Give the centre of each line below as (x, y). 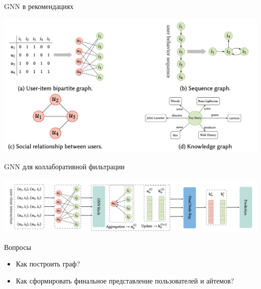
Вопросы (18, 247)
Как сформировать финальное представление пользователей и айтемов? (125, 281)
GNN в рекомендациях (39, 6)
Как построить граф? (48, 264)
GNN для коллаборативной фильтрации (64, 167)
